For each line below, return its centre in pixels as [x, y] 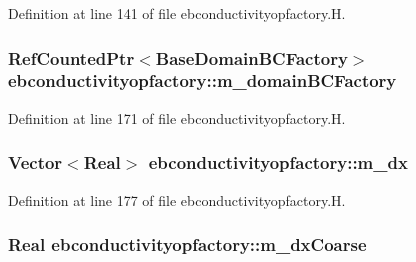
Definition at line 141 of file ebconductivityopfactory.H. [177, 13]
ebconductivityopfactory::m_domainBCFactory [202, 80]
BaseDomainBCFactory [251, 57]
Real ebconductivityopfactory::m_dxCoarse [187, 244]
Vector [35, 162]
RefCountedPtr [71, 57]
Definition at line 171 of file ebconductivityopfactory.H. [177, 117]
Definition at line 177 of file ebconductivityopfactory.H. [177, 199]
